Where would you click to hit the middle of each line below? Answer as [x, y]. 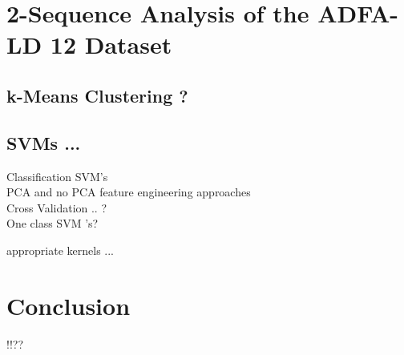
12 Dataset [111, 44]
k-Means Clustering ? [97, 95]
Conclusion [69, 305]
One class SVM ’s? [53, 223]
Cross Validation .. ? [57, 207]
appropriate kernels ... [60, 250]
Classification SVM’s [57, 176]
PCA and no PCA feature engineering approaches [129, 192]
